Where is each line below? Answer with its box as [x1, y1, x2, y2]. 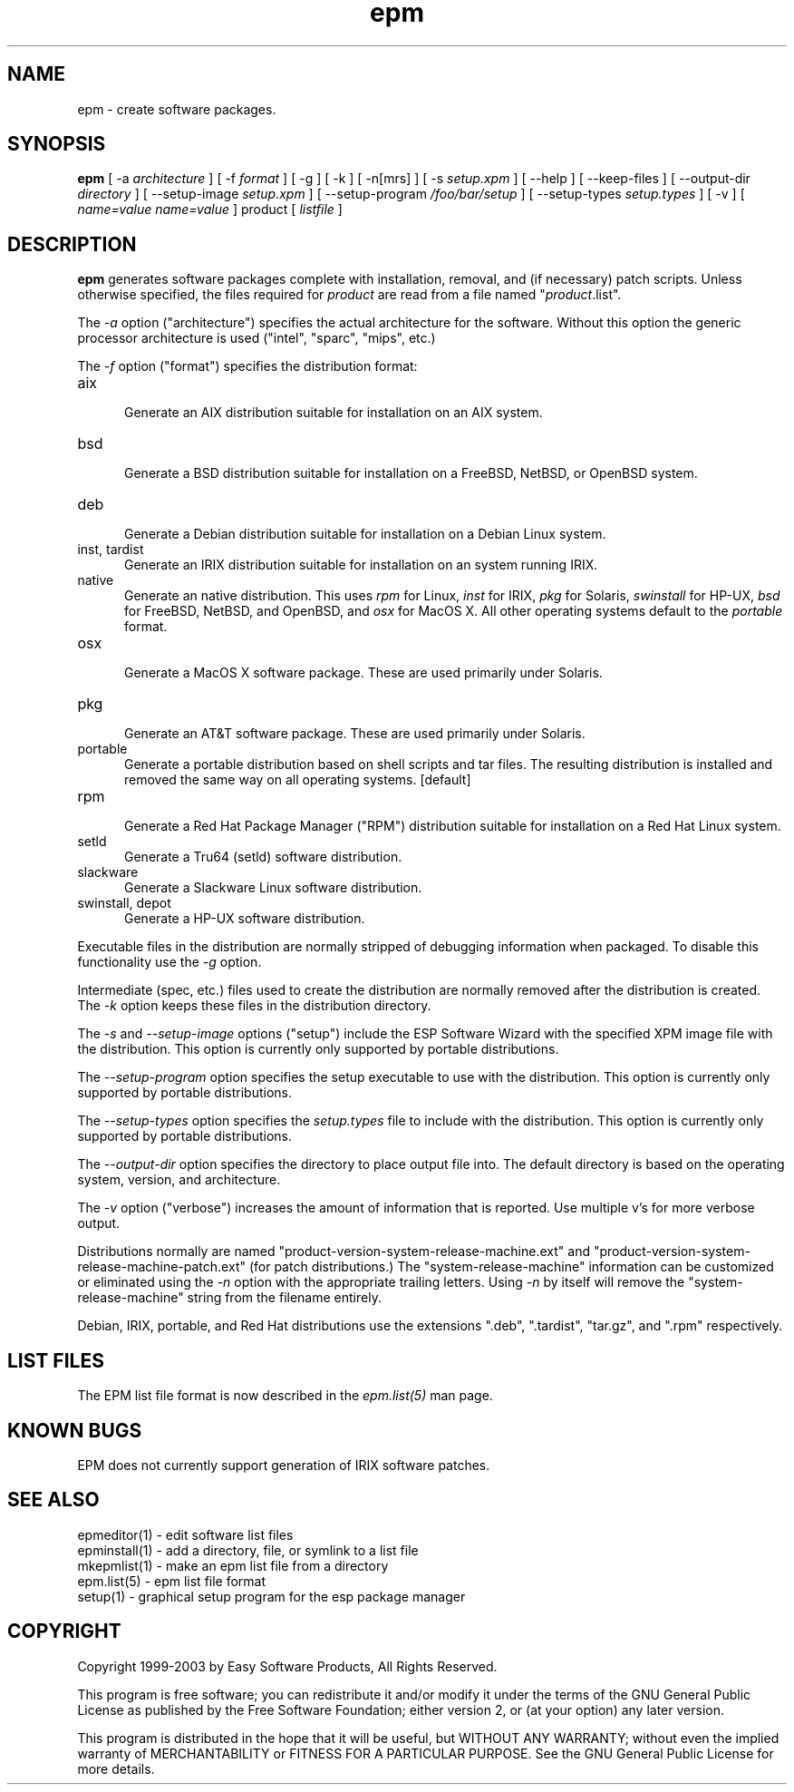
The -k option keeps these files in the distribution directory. [77, 998, 431, 1014]
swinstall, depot [77, 895, 171, 911]
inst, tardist [77, 541, 144, 558]
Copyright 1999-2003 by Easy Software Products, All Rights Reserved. [77, 1658, 498, 1674]
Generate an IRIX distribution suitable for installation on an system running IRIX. [124, 557, 598, 573]
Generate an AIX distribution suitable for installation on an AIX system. [124, 404, 543, 421]
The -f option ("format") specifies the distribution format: [77, 358, 418, 375]
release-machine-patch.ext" [77, 1259, 246, 1275]
